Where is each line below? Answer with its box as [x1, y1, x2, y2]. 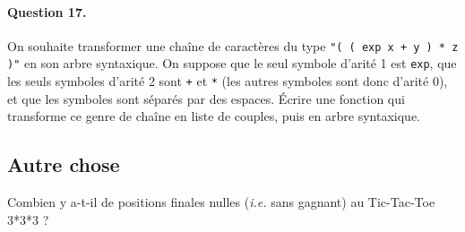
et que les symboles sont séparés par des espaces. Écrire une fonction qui [7, 89, 405, 107]
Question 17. [7, 2, 87, 21]
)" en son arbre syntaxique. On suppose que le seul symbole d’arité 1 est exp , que [7, 54, 457, 73]
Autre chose [7, 150, 120, 178]
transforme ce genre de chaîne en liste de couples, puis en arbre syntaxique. [7, 107, 420, 125]
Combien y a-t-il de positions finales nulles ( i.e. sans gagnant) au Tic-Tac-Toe [7, 193, 435, 211]
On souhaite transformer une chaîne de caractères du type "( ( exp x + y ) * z [7, 36, 459, 55]
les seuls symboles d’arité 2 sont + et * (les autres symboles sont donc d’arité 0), [7, 72, 448, 90]
